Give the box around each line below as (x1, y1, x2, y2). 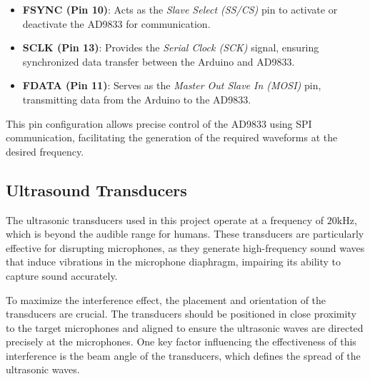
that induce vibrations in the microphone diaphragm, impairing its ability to (6, 254, 341, 269)
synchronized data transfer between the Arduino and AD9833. (22, 54, 295, 69)
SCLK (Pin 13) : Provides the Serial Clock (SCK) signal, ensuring (22, 40, 319, 55)
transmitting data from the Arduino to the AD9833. (22, 91, 251, 106)
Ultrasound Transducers (6, 178, 187, 201)
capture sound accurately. (6, 268, 118, 283)
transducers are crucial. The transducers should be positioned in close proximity (6, 306, 356, 321)
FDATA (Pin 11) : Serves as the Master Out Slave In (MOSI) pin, (22, 78, 321, 93)
